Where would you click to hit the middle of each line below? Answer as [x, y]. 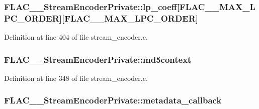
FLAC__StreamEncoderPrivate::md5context [98, 59]
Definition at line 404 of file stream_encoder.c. [76, 37]
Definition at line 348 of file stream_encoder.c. [76, 78]
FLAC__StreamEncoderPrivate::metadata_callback [113, 100]
